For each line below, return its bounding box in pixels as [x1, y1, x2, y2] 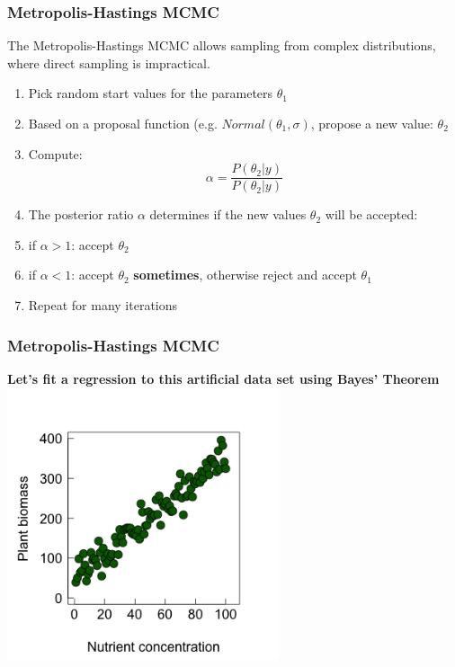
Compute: [28, 144, 83, 163]
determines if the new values [149, 205, 307, 224]
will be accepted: [325, 205, 418, 224]
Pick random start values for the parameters [28, 84, 273, 102]
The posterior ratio [28, 205, 134, 224]
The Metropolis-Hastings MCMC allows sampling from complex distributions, [7, 36, 436, 55]
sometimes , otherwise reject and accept [133, 265, 357, 284]
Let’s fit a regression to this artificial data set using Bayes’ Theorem [7, 369, 440, 387]
